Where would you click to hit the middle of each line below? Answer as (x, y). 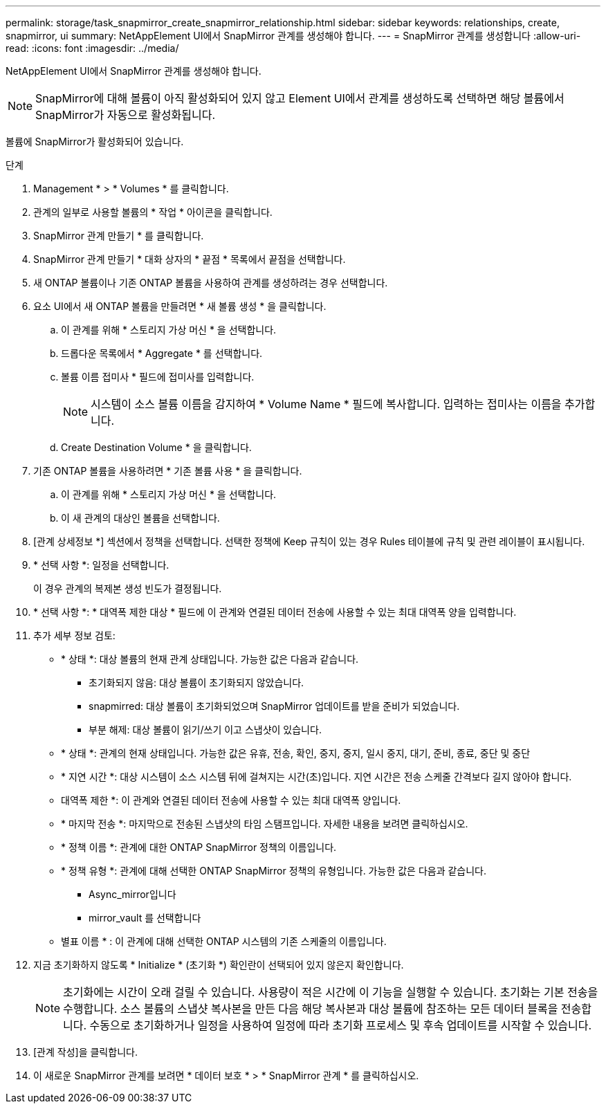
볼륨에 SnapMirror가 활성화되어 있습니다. (95, 141)
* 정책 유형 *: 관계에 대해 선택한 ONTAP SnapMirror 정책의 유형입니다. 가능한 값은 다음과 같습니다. (274, 871)
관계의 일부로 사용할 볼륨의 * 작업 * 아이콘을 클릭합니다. (153, 212)
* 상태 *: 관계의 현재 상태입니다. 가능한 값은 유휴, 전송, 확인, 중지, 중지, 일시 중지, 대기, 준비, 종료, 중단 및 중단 (296, 753)
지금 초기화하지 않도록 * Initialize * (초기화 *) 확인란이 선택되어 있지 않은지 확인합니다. (219, 965)
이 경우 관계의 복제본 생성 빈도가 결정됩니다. (128, 588)
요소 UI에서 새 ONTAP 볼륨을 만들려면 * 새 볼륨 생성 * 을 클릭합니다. (180, 306)
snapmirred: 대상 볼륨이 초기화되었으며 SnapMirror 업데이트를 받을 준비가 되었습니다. (274, 706)
